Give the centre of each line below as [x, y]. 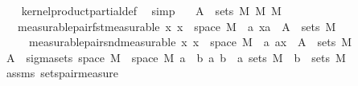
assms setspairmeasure [62, 73]
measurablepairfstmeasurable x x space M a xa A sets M [177, 26]
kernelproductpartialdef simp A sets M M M [151, 10]
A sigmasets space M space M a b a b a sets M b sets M [176, 57]
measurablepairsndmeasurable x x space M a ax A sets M [190, 42]
